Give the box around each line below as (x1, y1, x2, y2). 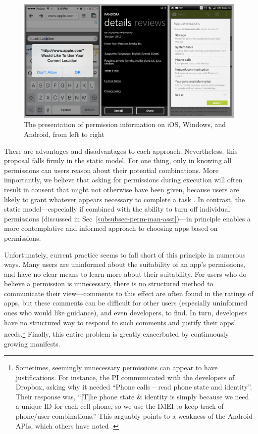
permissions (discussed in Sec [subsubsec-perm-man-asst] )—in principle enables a (4, 213, 251, 223)
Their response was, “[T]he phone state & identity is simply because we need (15, 391, 249, 401)
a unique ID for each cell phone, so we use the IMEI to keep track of (15, 401, 224, 411)
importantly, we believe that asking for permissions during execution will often (4, 174, 243, 185)
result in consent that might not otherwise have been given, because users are (4, 184, 239, 194)
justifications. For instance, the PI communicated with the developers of (15, 372, 235, 382)
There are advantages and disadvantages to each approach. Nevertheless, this (4, 145, 238, 156)
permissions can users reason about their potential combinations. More (4, 165, 219, 175)
